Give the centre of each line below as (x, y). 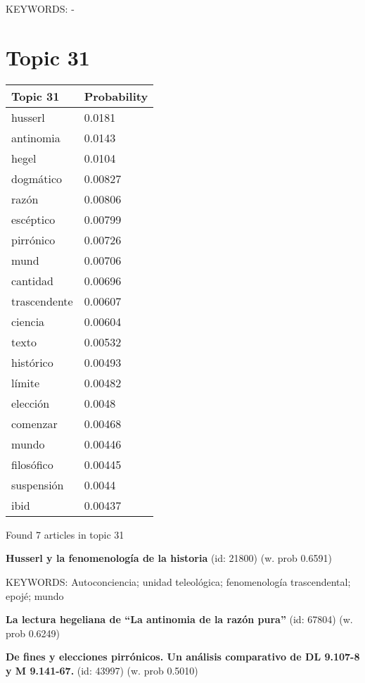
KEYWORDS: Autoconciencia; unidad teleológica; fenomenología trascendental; (178, 581)
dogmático (37, 178)
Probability (116, 96)
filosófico (32, 464)
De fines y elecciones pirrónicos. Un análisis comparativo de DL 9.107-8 (183, 657)
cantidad (33, 280)
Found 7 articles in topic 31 (65, 534)
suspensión (38, 484)
